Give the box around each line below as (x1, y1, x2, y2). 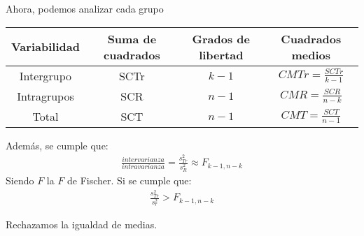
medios (291, 46, 331, 63)
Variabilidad (11, 38, 80, 55)
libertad (199, 46, 244, 63)
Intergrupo (19, 67, 72, 84)
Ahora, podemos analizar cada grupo (6, 1, 164, 15)
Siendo (6, 172, 34, 187)
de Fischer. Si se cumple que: (67, 172, 192, 187)
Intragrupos (17, 87, 74, 104)
